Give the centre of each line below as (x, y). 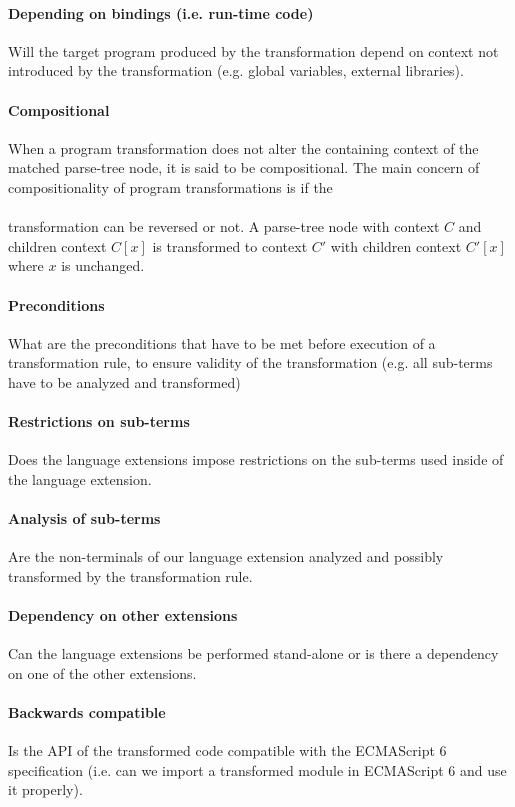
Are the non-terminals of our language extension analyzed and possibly (226, 556)
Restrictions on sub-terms (99, 421)
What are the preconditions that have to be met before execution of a (222, 342)
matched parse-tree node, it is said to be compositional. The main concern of (244, 167)
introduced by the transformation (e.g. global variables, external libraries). (236, 70)
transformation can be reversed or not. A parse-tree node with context (224, 226)
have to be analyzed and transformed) (124, 381)
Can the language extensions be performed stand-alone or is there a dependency (253, 653)
